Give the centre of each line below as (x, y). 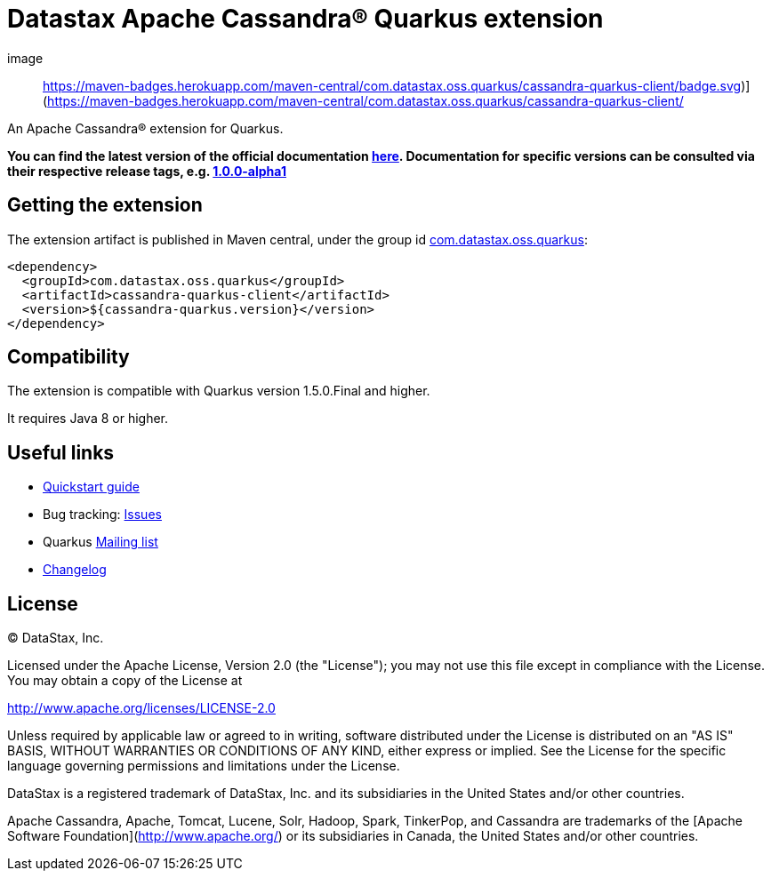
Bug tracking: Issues (102, 515)
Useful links (61, 452)
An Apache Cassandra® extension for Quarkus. (145, 128)
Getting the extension (105, 205)
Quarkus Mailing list (100, 542)
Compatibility (68, 357)
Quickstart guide (91, 487)
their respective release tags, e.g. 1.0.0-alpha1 (147, 171)
